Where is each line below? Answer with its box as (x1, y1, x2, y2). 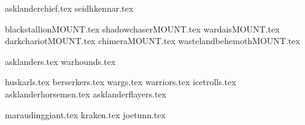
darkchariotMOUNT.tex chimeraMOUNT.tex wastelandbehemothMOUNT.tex (5, 34, 300, 47)
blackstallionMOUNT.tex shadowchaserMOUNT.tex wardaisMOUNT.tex (5, 22, 280, 35)
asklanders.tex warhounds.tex (5, 55, 116, 67)
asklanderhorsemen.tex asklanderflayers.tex (5, 87, 166, 100)
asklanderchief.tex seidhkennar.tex (5, 2, 134, 14)
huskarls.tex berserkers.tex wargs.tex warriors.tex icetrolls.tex (5, 75, 236, 88)
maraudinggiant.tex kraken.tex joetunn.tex (5, 108, 166, 121)
